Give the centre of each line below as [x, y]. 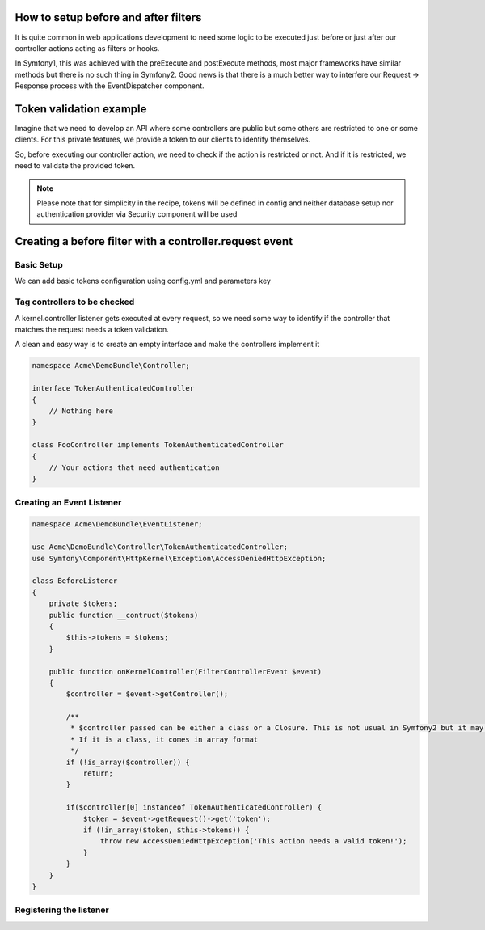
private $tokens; [83, 604]
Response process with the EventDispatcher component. [110, 86]
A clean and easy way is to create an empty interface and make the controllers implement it [167, 345]
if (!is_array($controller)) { [128, 762]
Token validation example [81, 109]
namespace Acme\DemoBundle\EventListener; [117, 524]
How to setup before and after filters [108, 17]
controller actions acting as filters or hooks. [87, 48]
